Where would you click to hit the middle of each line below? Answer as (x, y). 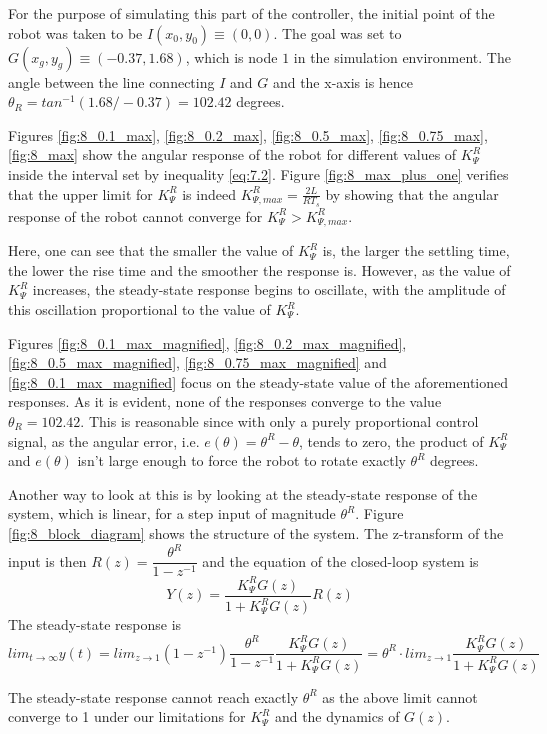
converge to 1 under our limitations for (127, 716)
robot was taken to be (75, 32)
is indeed (209, 193)
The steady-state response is (95, 624)
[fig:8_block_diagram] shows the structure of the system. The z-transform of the (256, 532)
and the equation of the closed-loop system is (340, 560)
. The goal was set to (337, 32)
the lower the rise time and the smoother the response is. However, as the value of (259, 269)
